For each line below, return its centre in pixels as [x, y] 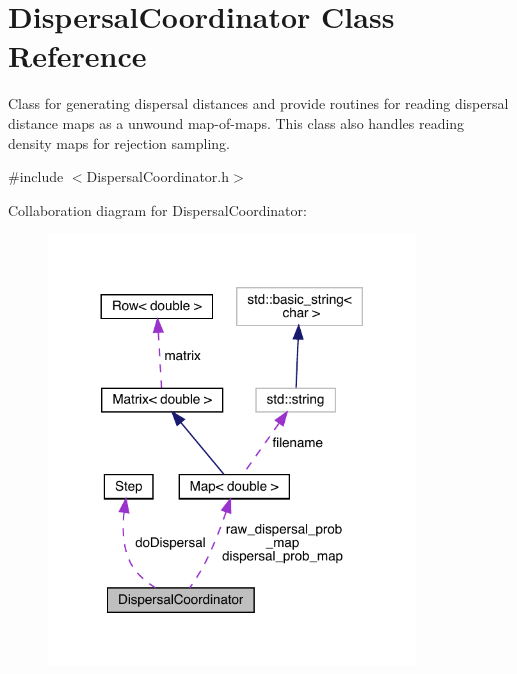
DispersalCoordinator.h [158, 176]
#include [36, 176]
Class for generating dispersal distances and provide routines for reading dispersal [258, 103]
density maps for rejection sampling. [119, 142]
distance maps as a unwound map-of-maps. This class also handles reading [236, 122]
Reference [77, 55]
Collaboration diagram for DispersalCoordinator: [157, 209]
